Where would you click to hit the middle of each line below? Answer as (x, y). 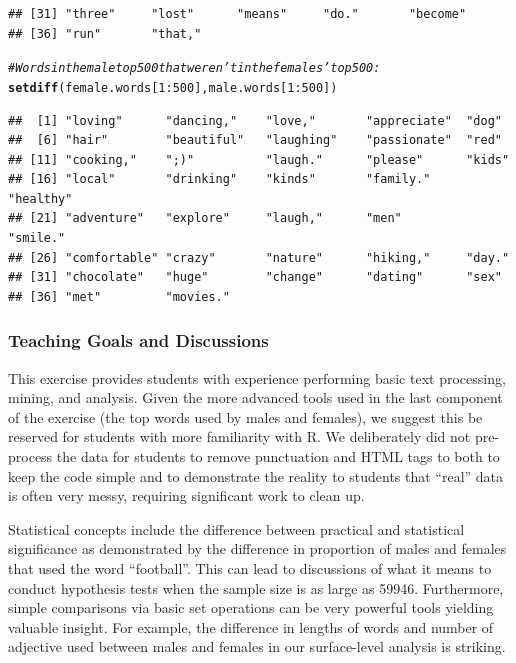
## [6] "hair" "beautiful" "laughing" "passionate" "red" (255, 140)
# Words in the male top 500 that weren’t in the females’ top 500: (194, 68)
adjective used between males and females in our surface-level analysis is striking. (257, 646)
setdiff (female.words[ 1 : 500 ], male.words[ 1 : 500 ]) (173, 87)
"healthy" (40, 198)
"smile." (37, 238)
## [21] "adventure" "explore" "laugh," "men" (205, 218)
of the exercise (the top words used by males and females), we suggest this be (245, 416)
